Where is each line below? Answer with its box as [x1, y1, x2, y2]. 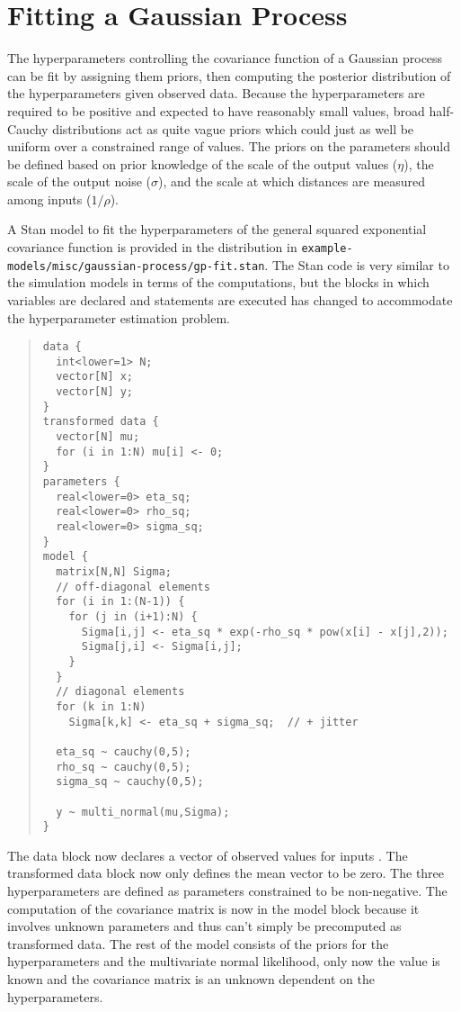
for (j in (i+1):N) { [68, 610, 198, 623]
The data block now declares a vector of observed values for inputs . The [7, 845, 408, 864]
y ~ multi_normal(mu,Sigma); [56, 805, 230, 818]
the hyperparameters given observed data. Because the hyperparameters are [7, 84, 425, 103]
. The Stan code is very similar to [264, 255, 449, 274]
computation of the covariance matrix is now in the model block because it [7, 899, 420, 917]
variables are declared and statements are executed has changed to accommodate [7, 290, 453, 309]
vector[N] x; [56, 370, 134, 384]
